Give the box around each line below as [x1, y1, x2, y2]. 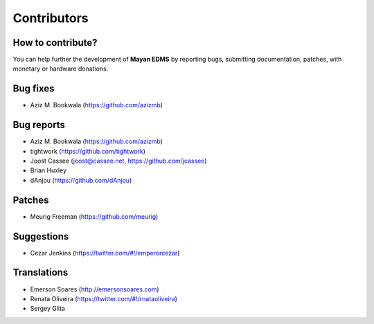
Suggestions [12, 231, 69, 242]
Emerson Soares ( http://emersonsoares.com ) [30, 285, 159, 294]
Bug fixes [12, 83, 55, 95]
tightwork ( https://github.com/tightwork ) [30, 147, 145, 155]
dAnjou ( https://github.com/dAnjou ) [30, 176, 132, 184]
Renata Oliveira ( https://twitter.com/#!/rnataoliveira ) [30, 294, 178, 303]
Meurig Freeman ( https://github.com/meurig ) [30, 212, 159, 221]
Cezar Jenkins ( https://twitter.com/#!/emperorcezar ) [30, 249, 180, 257]
